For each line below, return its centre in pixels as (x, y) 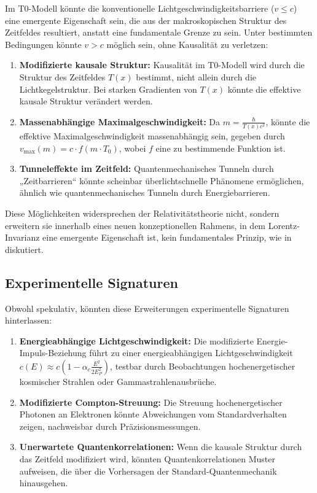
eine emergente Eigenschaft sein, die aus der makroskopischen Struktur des (146, 20)
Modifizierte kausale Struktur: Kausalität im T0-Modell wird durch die (162, 65)
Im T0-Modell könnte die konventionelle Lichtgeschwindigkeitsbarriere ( (140, 8)
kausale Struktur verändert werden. (86, 101)
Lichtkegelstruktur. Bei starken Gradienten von (108, 89)
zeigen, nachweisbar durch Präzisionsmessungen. (110, 426)
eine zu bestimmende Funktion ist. (221, 148)
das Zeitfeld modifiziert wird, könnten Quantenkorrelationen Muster (147, 458)
